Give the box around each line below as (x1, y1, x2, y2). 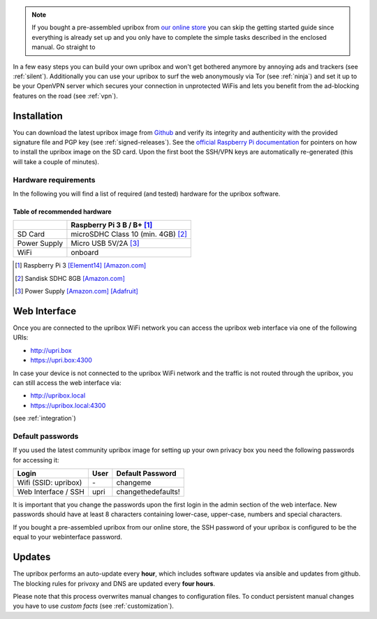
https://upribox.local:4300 (30, 401, 106, 409)
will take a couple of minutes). (13, 157, 99, 166)
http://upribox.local (30, 391, 86, 400)
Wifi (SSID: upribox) (17, 478, 82, 488)
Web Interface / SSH (17, 487, 85, 497)
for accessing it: (13, 456, 59, 464)
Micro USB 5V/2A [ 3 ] (71, 238, 140, 248)
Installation (13, 110, 63, 122)
